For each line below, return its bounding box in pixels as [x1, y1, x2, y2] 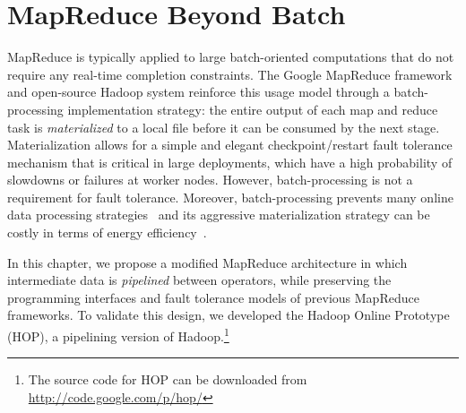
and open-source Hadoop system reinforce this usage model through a [7, 82, 390, 101]
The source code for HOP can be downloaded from [28, 370, 307, 389]
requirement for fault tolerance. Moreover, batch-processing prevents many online [7, 187, 453, 206]
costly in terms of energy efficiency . [7, 223, 207, 242]
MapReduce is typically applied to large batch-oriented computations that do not [7, 47, 454, 66]
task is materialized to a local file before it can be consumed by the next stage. [7, 117, 440, 136]
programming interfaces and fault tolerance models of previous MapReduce [7, 288, 419, 306]
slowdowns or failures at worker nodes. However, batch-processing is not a [7, 170, 413, 189]
